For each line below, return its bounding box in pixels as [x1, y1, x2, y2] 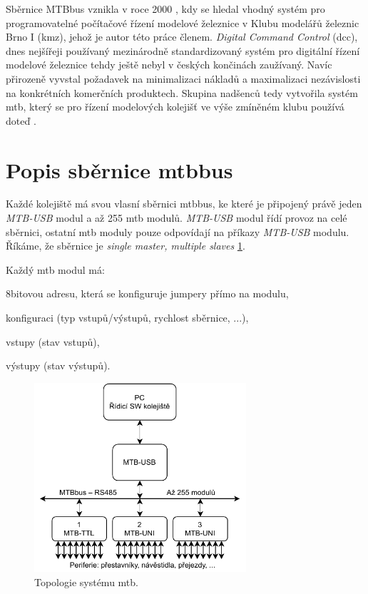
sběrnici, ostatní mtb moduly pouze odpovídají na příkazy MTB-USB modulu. [6, 224, 349, 239]
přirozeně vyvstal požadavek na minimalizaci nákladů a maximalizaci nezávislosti [6, 71, 361, 86]
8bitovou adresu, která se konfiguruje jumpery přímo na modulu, [6, 286, 289, 301]
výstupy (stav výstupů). [6, 358, 111, 373]
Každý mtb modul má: [6, 262, 105, 277]
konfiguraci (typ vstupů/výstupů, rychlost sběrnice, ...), [6, 310, 249, 325]
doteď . [6, 113, 36, 128]
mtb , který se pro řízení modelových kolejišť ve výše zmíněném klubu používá [6, 99, 344, 114]
